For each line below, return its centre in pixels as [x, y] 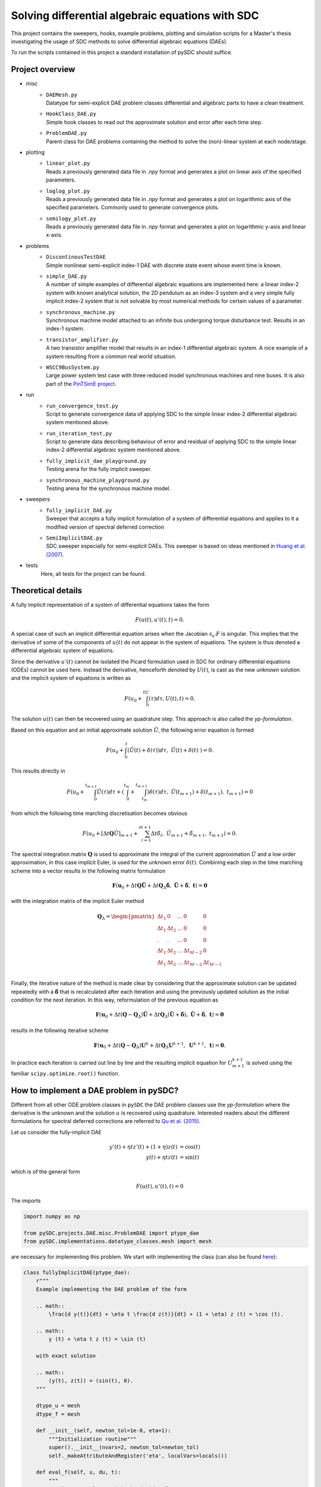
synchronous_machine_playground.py [98, 480]
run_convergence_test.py [82, 406]
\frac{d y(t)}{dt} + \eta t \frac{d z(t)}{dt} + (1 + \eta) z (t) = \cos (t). [166, 1314]
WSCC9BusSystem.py [73, 367]
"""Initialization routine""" [92, 1439]
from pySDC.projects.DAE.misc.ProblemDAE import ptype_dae [111, 1233]
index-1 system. [65, 329]
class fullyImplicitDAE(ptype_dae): [77, 1272]
